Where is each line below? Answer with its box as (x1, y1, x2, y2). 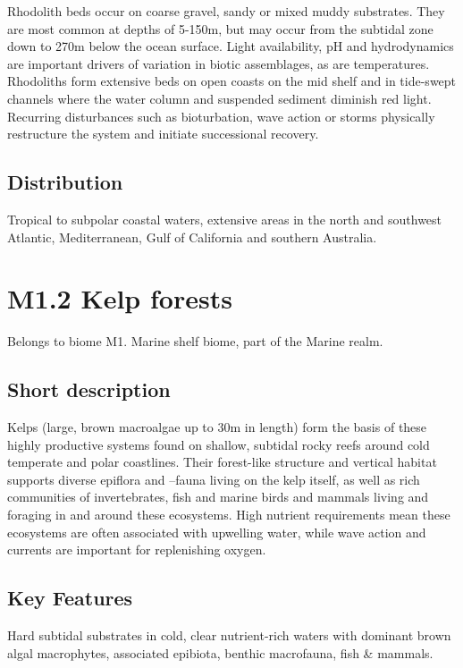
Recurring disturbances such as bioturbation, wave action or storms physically (7, 106, 435, 125)
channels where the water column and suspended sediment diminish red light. (7, 89, 432, 107)
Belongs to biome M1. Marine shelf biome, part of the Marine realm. (7, 332, 383, 351)
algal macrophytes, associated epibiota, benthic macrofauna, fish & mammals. (7, 643, 434, 662)
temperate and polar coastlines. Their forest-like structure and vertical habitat (7, 452, 437, 471)
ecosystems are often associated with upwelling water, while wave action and (7, 522, 426, 541)
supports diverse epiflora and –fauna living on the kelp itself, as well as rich (7, 469, 420, 488)
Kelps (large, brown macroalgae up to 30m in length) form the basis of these (7, 418, 427, 436)
